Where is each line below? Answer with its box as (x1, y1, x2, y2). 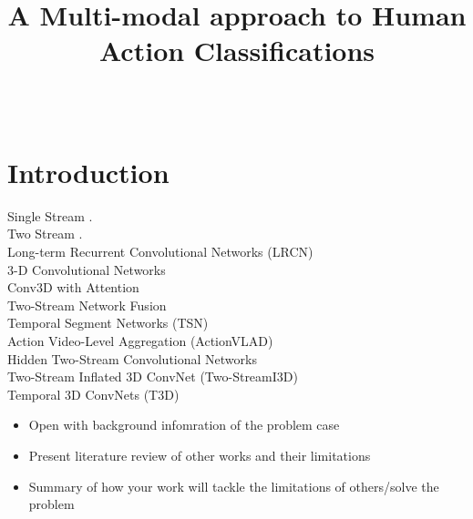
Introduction (7, 153, 170, 190)
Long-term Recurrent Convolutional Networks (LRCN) (7, 242, 314, 261)
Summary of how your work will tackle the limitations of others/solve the (28, 476, 439, 495)
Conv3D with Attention (7, 278, 139, 297)
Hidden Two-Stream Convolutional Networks (7, 349, 257, 368)
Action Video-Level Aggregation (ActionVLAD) (7, 331, 273, 350)
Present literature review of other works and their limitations (28, 445, 371, 464)
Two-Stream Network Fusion (7, 295, 167, 314)
